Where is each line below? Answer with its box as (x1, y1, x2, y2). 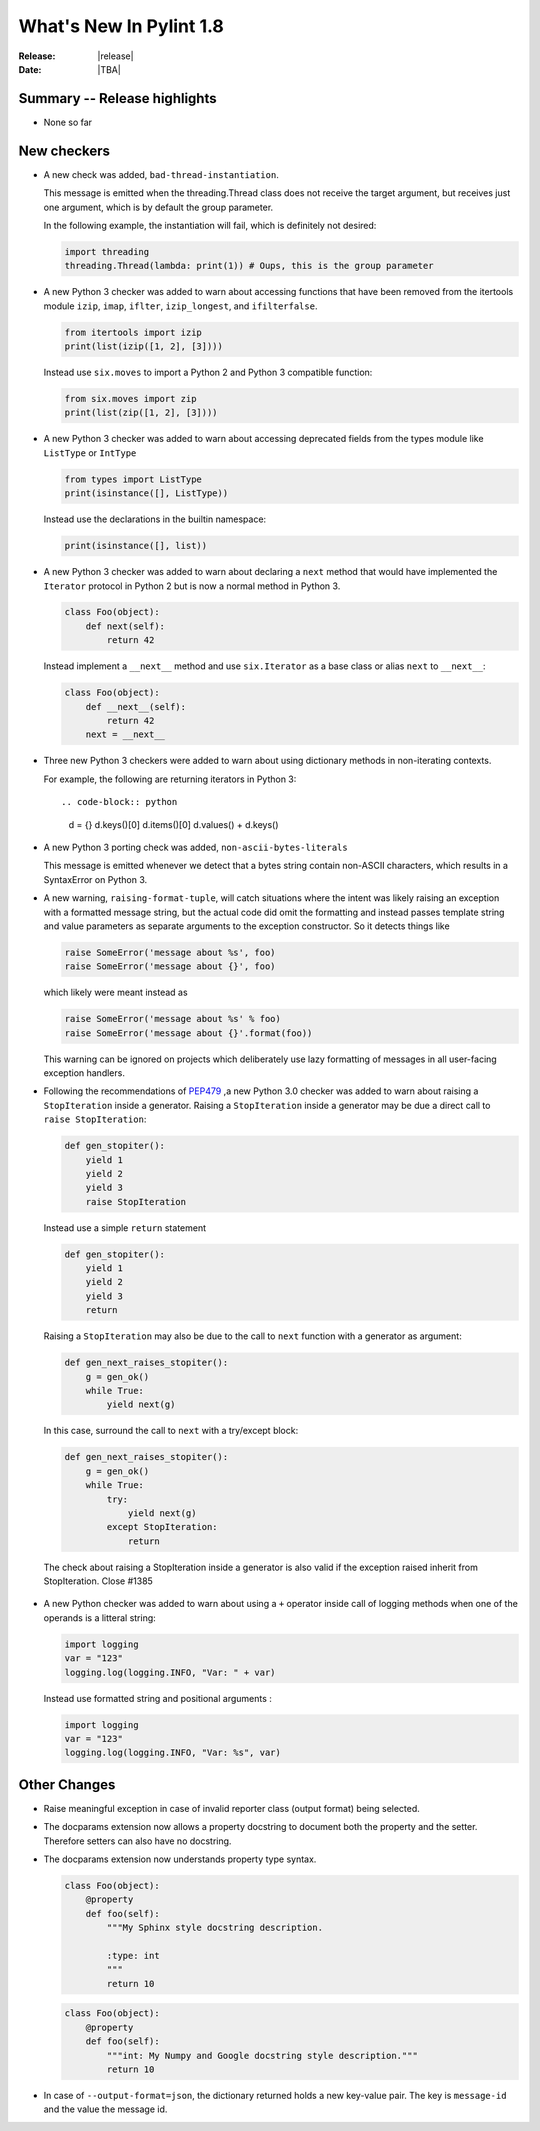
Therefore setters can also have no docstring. (43, 1835, 232, 1847)
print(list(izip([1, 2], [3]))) (64, 341, 224, 352)
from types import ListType (64, 473, 202, 485)
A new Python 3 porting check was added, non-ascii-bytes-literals (43, 841, 349, 853)
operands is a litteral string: (43, 1611, 157, 1624)
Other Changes (18, 1776, 116, 1793)
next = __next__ (85, 729, 165, 740)
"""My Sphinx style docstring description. (106, 1922, 324, 1934)
